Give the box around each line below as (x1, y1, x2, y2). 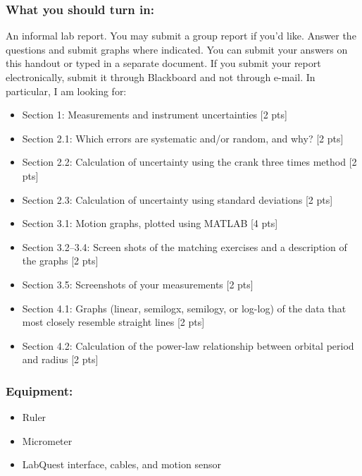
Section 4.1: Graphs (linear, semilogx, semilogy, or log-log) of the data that (22, 300, 347, 315)
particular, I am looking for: (6, 83, 127, 98)
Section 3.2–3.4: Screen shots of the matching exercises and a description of (22, 239, 347, 254)
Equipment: (6, 382, 73, 399)
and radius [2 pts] (22, 352, 99, 367)
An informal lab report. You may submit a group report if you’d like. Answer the (6, 28, 356, 43)
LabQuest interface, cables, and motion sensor (22, 457, 221, 472)
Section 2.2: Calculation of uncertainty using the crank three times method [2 (22, 154, 357, 169)
